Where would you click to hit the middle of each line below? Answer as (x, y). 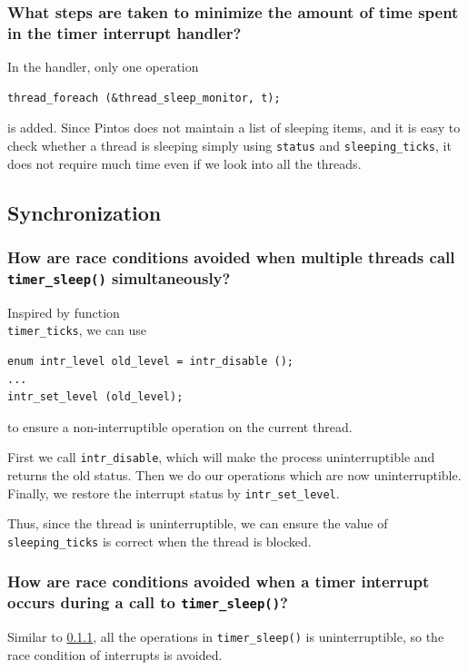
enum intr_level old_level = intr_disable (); (150, 361)
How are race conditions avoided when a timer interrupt (219, 581)
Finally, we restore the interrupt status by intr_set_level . (174, 493)
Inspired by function (64, 312)
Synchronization (85, 212)
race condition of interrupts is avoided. (115, 654)
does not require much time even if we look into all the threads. (184, 163)
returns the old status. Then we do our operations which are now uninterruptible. (234, 474)
